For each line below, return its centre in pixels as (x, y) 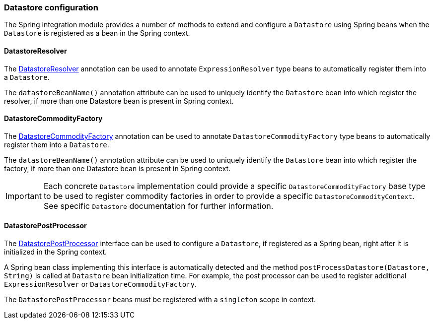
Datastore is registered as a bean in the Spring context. (97, 33)
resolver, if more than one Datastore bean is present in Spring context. (119, 101)
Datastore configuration (51, 7)
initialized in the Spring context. (56, 252)
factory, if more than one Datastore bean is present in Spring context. (117, 168)
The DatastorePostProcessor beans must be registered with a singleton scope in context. (160, 300)
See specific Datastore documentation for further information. (158, 206)
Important (24, 196)
